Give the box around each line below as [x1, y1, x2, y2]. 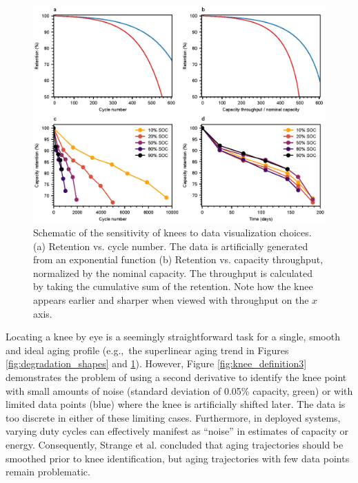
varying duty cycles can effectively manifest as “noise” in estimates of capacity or [6, 424, 349, 438]
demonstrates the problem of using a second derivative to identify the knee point [6, 370, 347, 384]
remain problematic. [6, 464, 90, 479]
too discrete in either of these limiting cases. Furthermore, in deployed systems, [6, 410, 341, 424]
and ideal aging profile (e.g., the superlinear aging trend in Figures [6, 342, 289, 357]
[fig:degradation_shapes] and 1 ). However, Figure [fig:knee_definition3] [6, 356, 307, 371]
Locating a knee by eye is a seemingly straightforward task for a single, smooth [6, 329, 340, 344]
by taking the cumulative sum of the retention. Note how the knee [33, 279, 313, 294]
